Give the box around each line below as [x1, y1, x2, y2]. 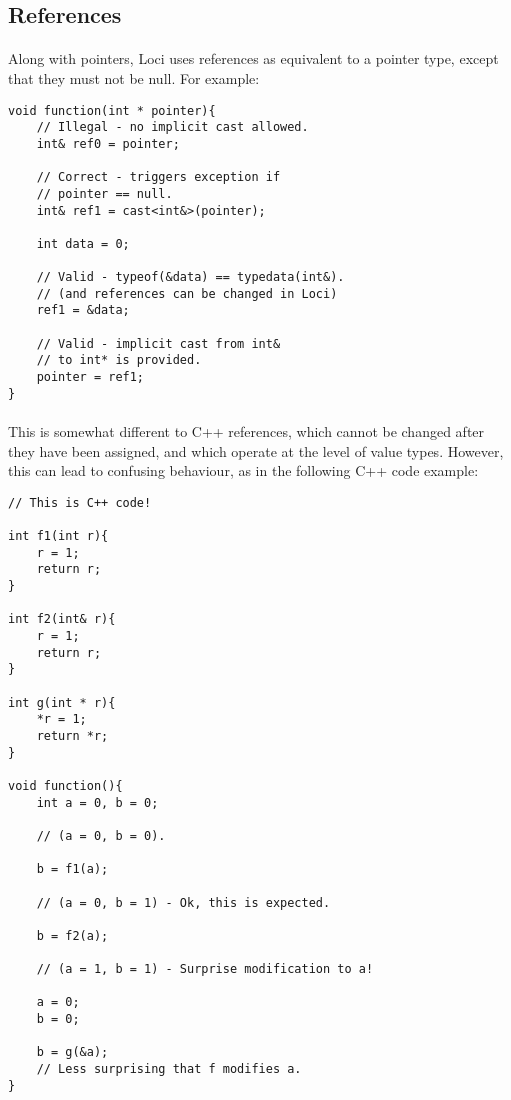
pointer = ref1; [36, 370, 145, 385]
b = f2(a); [36, 928, 109, 943]
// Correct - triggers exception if [36, 170, 281, 185]
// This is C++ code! [8, 495, 152, 510]
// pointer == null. [36, 186, 173, 201]
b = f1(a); [36, 862, 109, 877]
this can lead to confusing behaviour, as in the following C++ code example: [8, 460, 479, 481]
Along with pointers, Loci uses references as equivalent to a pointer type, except [8, 48, 499, 69]
